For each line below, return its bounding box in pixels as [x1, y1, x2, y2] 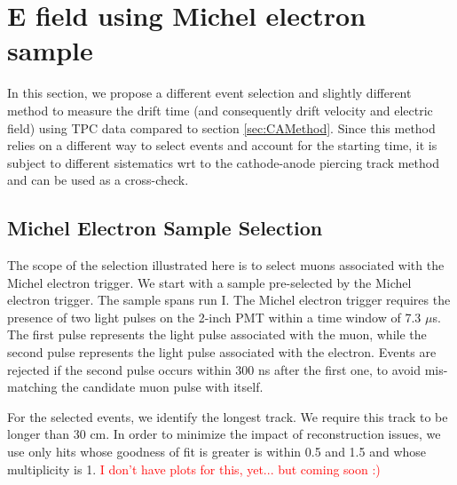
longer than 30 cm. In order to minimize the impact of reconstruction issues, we [7, 425, 441, 443]
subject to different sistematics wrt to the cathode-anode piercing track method [7, 153, 439, 171]
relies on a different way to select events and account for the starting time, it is [7, 136, 437, 155]
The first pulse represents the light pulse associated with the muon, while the [7, 325, 427, 344]
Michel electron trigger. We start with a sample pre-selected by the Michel [7, 273, 412, 291]
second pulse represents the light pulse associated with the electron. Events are [7, 343, 437, 362]
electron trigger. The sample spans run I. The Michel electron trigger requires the [7, 290, 451, 309]
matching [7, 378, 58, 396]
